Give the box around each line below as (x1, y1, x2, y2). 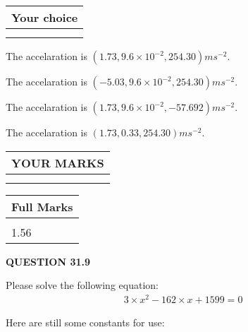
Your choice (11, 9, 78, 25)
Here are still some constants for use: (6, 314, 165, 329)
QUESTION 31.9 (6, 254, 90, 268)
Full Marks (11, 198, 73, 215)
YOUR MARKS (11, 154, 104, 171)
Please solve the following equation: (6, 278, 159, 292)
